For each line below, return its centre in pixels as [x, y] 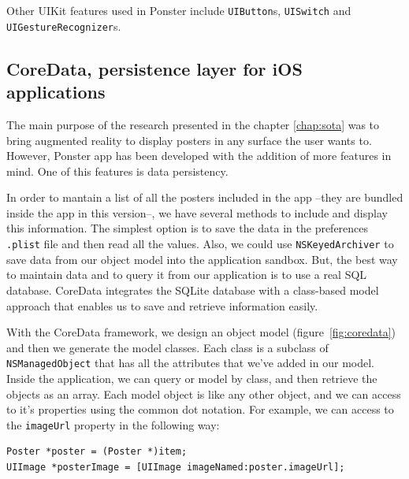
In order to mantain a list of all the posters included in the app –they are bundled [205, 197]
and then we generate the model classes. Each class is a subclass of [167, 347]
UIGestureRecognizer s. [64, 26]
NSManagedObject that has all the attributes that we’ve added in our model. [190, 363]
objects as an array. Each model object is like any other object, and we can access [204, 394]
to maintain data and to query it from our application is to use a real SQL [187, 275]
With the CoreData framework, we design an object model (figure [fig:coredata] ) [201, 332]
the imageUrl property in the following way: [113, 424]
